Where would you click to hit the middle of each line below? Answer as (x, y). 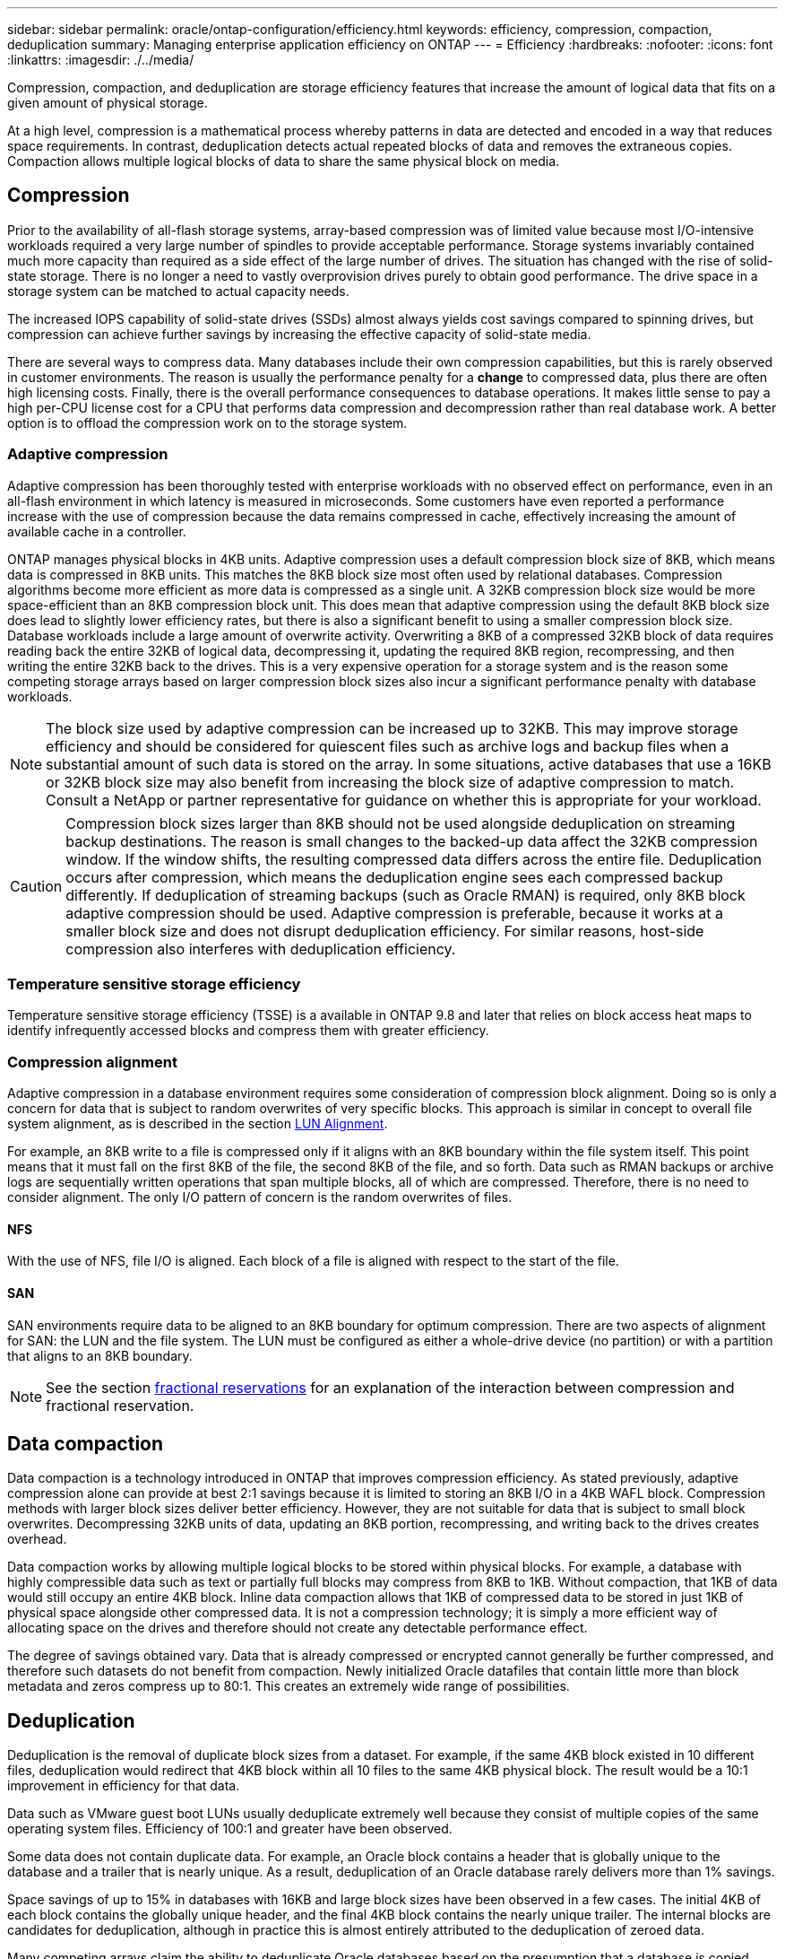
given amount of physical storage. (108, 103)
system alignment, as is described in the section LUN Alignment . (198, 1124)
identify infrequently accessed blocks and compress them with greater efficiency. (248, 1031)
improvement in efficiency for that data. (124, 1786)
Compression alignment (92, 1062)
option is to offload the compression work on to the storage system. (207, 422)
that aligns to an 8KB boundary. (100, 1355)
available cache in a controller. (97, 531)
